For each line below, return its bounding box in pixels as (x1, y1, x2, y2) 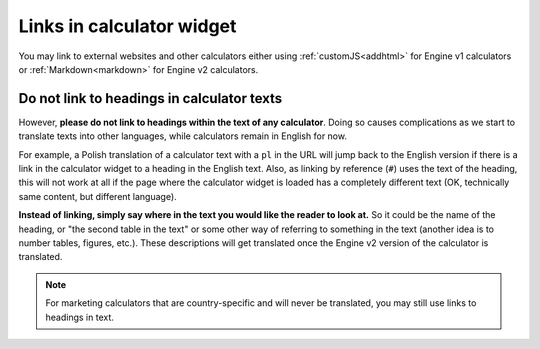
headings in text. (45, 311, 115, 323)
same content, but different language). (18, 190, 177, 202)
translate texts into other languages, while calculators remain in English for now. (18, 130, 347, 142)
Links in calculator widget (18, 15, 237, 37)
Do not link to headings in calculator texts (18, 90, 283, 107)
